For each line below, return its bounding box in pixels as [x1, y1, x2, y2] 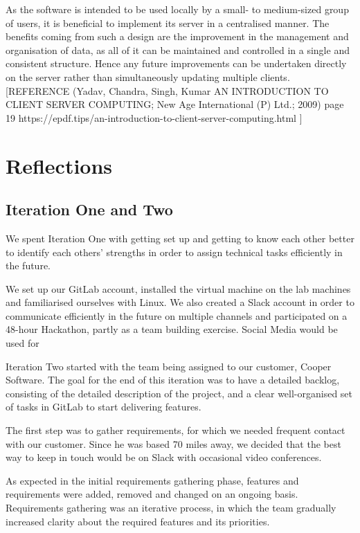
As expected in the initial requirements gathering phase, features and [6, 473, 299, 487]
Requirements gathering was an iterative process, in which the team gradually [6, 500, 336, 515]
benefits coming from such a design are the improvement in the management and [6, 29, 349, 44]
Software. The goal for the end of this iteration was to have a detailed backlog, [6, 372, 340, 387]
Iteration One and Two [6, 199, 173, 220]
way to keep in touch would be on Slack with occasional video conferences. [6, 450, 322, 464]
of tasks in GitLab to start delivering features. [6, 399, 201, 414]
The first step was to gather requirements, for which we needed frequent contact [6, 423, 345, 437]
